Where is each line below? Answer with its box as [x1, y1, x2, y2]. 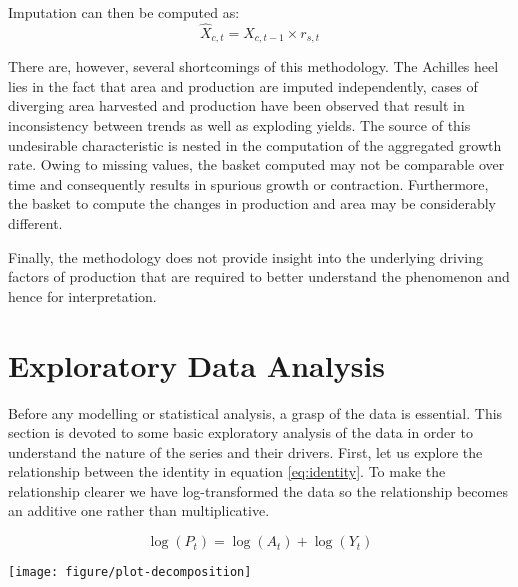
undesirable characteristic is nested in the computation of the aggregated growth [8, 134, 502, 155]
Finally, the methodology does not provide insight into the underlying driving [8, 246, 484, 267]
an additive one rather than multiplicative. [8, 500, 270, 521]
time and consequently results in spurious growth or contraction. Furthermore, [8, 173, 489, 194]
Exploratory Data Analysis [8, 344, 386, 385]
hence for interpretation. [8, 285, 157, 306]
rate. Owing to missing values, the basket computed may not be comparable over [8, 154, 505, 175]
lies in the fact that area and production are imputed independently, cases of [8, 75, 478, 96]
